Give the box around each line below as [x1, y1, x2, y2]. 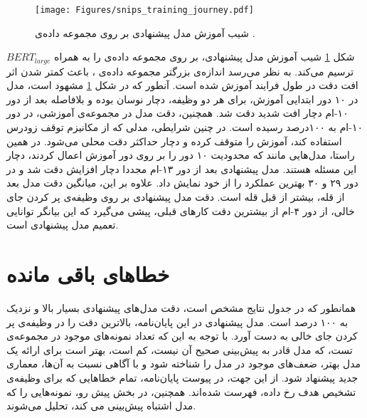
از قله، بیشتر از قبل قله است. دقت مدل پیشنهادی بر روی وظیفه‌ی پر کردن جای [6, 189, 345, 204]
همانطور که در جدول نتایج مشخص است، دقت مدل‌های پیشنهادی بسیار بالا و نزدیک [6, 300, 356, 315]
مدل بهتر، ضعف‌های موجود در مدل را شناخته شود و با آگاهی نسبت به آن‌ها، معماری [6, 356, 361, 371]
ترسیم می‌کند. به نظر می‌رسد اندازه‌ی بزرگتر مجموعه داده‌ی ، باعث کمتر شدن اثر [6, 63, 354, 78]
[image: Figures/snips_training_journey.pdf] [35, 5, 254, 15]
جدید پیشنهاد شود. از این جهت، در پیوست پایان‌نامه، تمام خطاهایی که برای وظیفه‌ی [6, 370, 358, 385]
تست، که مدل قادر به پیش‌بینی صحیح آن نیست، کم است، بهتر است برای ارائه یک [6, 342, 353, 357]
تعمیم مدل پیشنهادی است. [6, 217, 119, 232]
